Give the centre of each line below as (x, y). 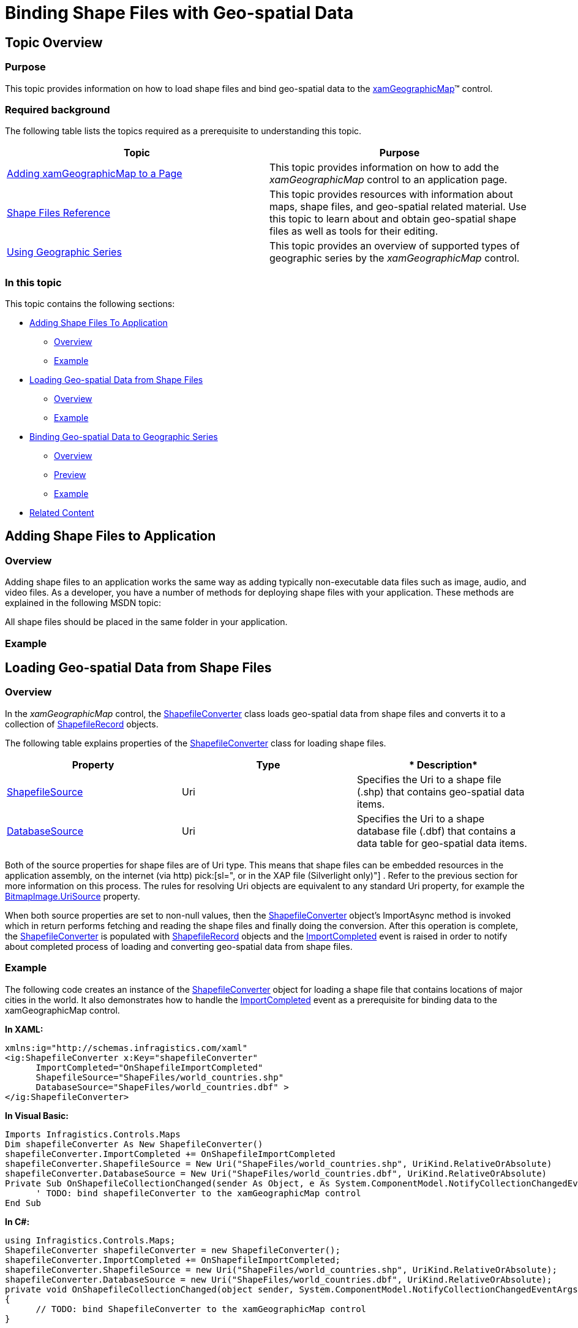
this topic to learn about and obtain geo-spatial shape (393, 219)
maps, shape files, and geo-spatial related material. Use (398, 207)
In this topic (33, 282)
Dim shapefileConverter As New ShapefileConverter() (134, 1144)
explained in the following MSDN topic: (83, 603)
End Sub (23, 1203)
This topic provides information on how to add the (384, 168)
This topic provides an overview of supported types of (395, 246)
